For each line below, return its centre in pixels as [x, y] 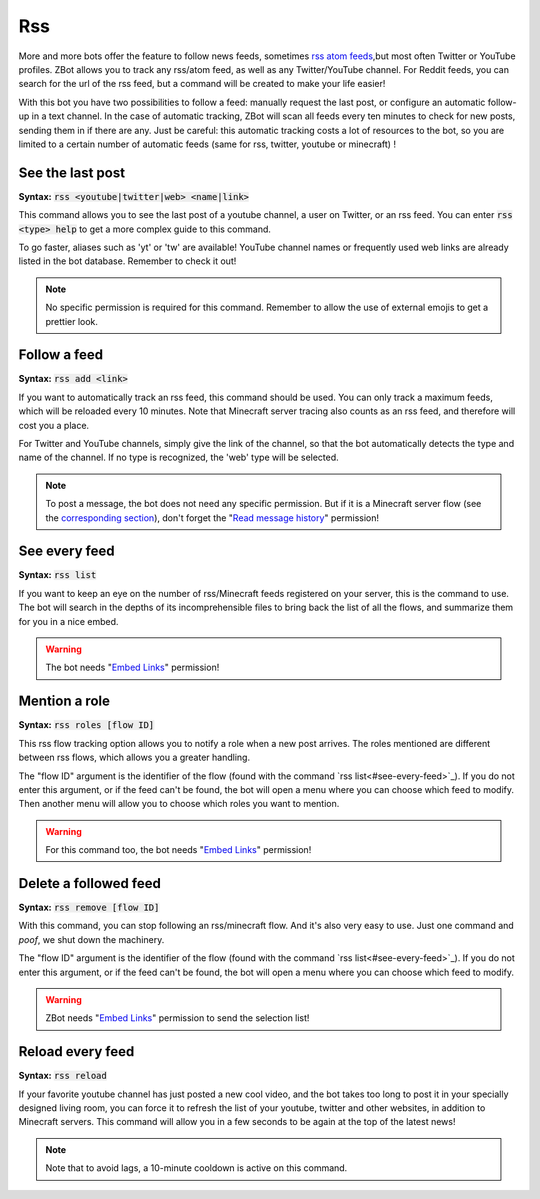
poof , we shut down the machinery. [91, 939]
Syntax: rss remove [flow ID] [89, 907]
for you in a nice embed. [68, 621]
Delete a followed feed [90, 883]
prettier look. [72, 321]
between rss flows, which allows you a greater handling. [134, 757]
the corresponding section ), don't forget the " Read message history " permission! [212, 517]
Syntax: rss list [57, 575]
